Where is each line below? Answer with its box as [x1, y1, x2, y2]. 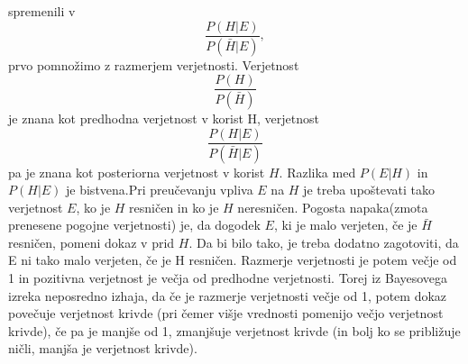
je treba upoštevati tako [303, 180, 436, 199]
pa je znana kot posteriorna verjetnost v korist [8, 162, 265, 181]
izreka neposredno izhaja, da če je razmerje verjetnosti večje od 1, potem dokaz [8, 286, 447, 305]
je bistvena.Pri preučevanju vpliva [66, 180, 253, 199]
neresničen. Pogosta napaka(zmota [237, 197, 428, 216]
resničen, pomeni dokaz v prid [8, 232, 175, 251]
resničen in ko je [129, 197, 219, 216]
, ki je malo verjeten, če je [273, 215, 418, 234]
